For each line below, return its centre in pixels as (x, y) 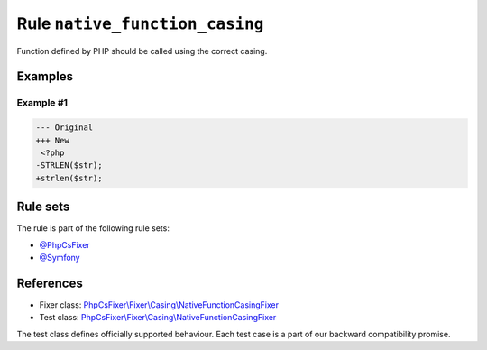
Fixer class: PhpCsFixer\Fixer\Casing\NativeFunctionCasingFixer (159, 304)
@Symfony (60, 257)
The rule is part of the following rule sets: (93, 228)
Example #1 (42, 103)
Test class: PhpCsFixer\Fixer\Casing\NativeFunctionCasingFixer (158, 318)
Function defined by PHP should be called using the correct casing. (142, 51)
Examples (45, 77)
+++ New (52, 140)
